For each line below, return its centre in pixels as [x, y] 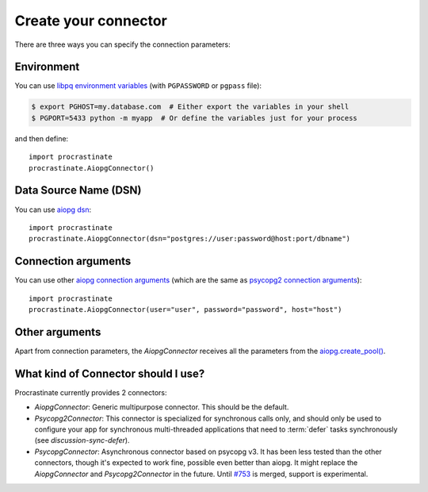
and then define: [42, 138]
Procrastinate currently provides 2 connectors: [91, 392]
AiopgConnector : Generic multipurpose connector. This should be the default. [162, 407]
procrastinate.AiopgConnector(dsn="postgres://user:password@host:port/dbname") [190, 239]
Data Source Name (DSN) [78, 190]
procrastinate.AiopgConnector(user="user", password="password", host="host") [185, 309]
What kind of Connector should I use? [110, 373]
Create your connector [91, 21]
